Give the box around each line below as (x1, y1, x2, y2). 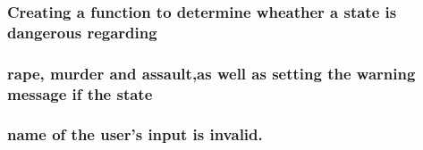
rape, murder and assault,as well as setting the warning (7, 62, 416, 84)
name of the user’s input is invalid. (7, 123, 263, 146)
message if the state (7, 82, 153, 104)
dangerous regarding (7, 21, 157, 43)
